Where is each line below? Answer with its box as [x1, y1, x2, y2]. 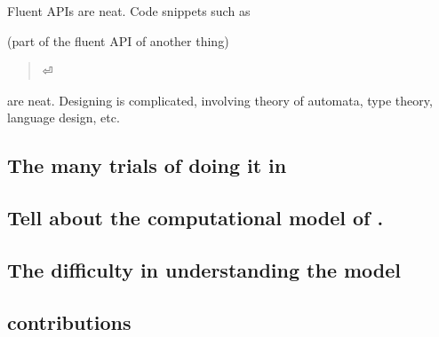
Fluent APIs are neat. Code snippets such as [7, 2, 251, 20]
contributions [7, 308, 132, 335]
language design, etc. [7, 108, 120, 127]
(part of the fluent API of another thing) [7, 31, 229, 50]
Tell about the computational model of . [7, 204, 384, 231]
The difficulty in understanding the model [7, 255, 402, 283]
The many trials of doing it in [7, 152, 287, 179]
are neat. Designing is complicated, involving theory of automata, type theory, [7, 90, 433, 109]
